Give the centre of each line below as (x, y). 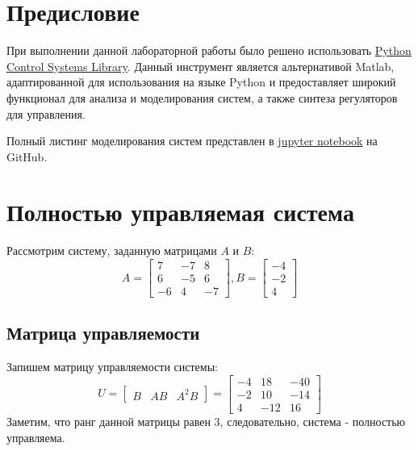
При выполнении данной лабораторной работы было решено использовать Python (209, 50)
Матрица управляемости (103, 333)
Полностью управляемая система (180, 212)
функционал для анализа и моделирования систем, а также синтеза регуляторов (202, 97)
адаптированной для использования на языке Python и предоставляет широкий (201, 82)
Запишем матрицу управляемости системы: (112, 367)
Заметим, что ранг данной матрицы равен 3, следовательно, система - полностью (206, 421)
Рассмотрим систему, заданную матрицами (112, 251)
